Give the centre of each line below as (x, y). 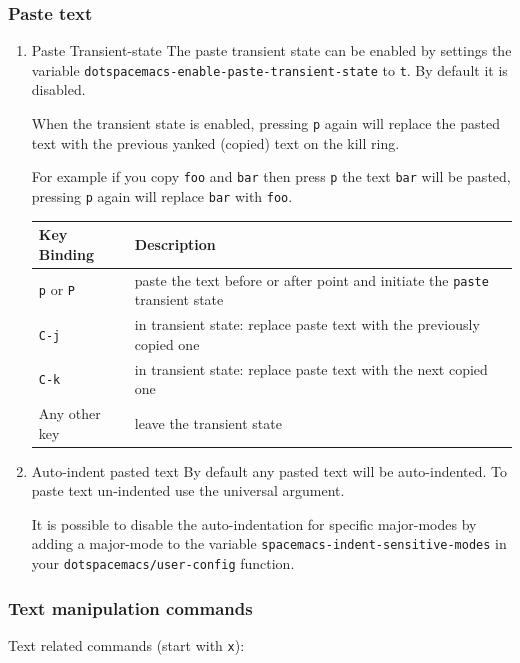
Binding (66, 253)
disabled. (58, 89)
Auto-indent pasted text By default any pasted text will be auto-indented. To (269, 470)
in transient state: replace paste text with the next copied (311, 368)
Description (175, 243)
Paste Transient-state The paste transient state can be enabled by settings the (271, 50)
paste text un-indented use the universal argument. (188, 490)
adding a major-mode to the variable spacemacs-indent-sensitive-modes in (269, 543)
